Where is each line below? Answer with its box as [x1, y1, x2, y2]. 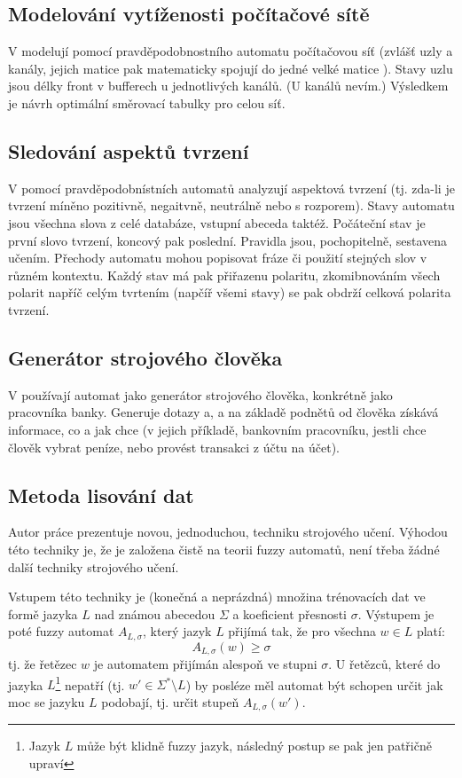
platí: [416, 622, 445, 640]
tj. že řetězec [8, 655, 77, 673]
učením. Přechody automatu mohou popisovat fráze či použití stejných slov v [8, 248, 427, 267]
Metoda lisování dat [8, 481, 194, 508]
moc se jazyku [8, 693, 85, 711]
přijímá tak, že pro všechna [228, 622, 376, 640]
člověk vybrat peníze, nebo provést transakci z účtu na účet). [8, 437, 340, 456]
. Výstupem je [357, 604, 435, 623]
